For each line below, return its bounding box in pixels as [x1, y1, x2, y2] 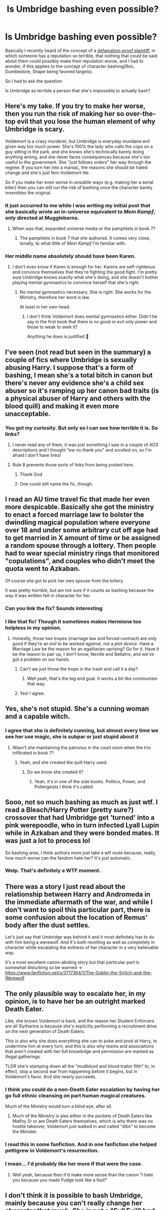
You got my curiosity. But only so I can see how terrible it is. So [5, 424, 158, 431]
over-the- [125, 110, 156, 118]
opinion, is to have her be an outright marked [5, 997, 145, 1005]
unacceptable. [5, 410, 51, 418]
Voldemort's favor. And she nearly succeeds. [5, 1074, 97, 1080]
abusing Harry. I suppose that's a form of [5, 363, 134, 372]
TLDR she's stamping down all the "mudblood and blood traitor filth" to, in [5, 1063, 155, 1069]
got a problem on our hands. [12, 656, 70, 662]
